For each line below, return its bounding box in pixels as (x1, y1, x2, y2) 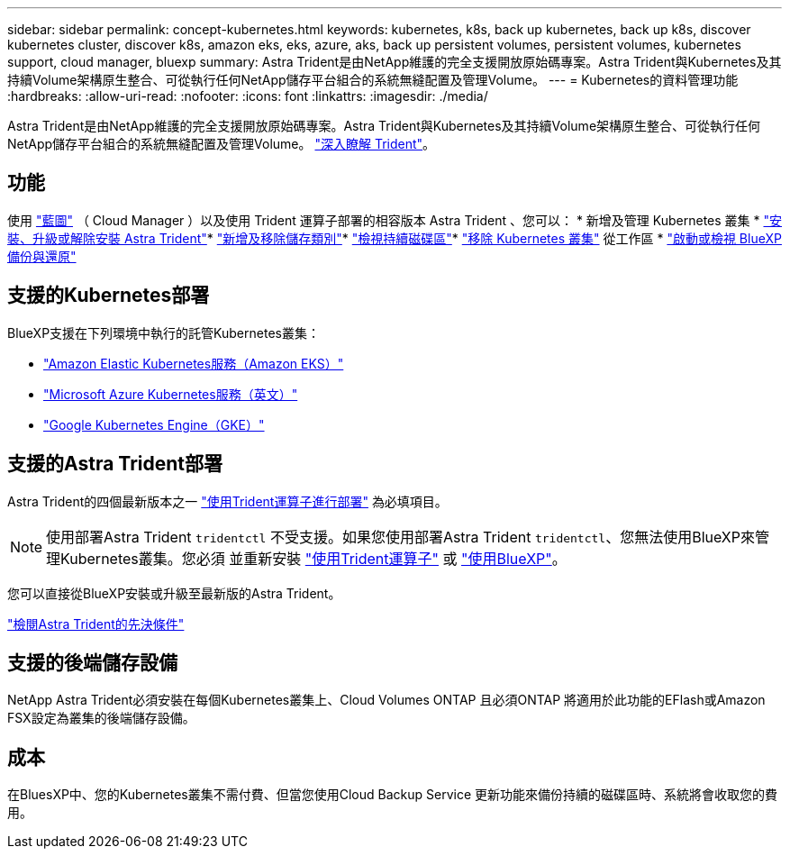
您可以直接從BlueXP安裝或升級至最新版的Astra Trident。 (7, 585, 341, 601)
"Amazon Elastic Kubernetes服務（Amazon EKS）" (43, 355, 344, 371)
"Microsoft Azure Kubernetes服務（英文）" (43, 386, 298, 402)
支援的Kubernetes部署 (7, 284, 210, 307)
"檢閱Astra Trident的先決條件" (7, 615, 185, 632)
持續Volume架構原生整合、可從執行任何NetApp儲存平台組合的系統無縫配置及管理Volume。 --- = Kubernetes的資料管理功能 (7, 72, 739, 87)
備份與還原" (7, 248, 77, 264)
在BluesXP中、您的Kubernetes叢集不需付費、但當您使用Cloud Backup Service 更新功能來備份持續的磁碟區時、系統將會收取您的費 (7, 787, 778, 803)
